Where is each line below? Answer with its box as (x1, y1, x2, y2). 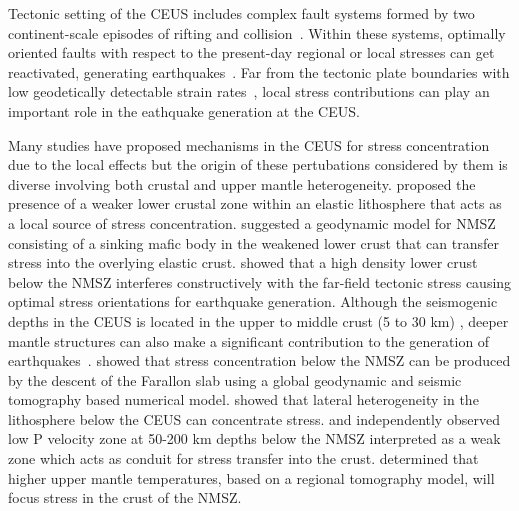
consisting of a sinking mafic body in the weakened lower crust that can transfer (8, 232, 499, 253)
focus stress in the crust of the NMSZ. (8, 487, 242, 508)
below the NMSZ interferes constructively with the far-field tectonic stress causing (8, 271, 512, 292)
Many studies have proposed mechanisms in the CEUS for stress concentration (8, 134, 490, 155)
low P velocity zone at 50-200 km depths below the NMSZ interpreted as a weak (8, 428, 501, 449)
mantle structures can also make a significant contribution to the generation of (8, 330, 490, 351)
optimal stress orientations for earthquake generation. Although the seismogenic (8, 291, 498, 312)
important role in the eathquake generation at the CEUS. (8, 100, 360, 121)
